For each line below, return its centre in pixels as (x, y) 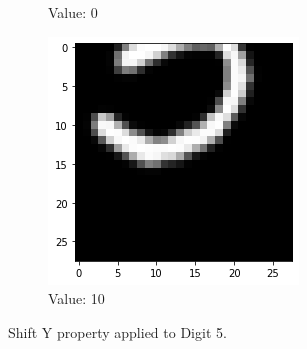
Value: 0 (73, 12)
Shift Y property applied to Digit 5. (117, 331)
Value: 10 (76, 298)
